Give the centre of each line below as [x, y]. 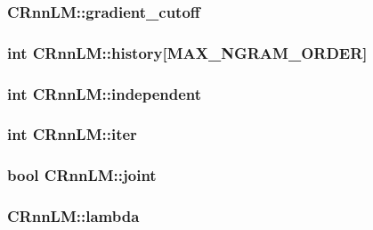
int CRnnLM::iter [72, 134]
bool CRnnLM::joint [82, 175]
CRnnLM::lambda [73, 216]
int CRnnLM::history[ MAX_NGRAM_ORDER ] [187, 52]
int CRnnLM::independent [105, 93]
